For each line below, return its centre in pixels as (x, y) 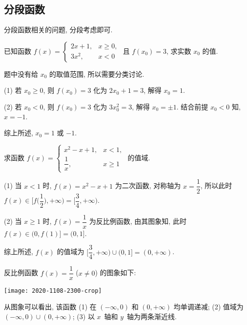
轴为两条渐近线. (152, 316)
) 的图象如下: (115, 272)
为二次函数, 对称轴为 (148, 185)
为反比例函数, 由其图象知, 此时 (138, 221)
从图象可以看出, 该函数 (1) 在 (50, 307)
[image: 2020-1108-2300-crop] (53, 291)
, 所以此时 (216, 185)
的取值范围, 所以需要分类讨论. (97, 74)
